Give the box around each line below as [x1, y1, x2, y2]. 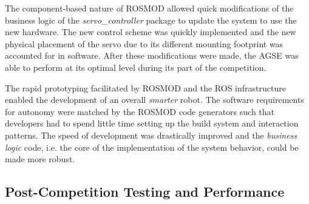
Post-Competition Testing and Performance [5, 182, 285, 201]
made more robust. [5, 153, 75, 165]
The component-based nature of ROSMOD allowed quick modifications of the [5, 2, 294, 14]
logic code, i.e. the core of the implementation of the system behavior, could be [5, 140, 299, 153]
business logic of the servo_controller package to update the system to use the [5, 13, 297, 26]
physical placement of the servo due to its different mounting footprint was [5, 37, 284, 50]
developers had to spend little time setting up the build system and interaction [5, 117, 299, 130]
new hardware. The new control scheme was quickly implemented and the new [5, 25, 296, 38]
